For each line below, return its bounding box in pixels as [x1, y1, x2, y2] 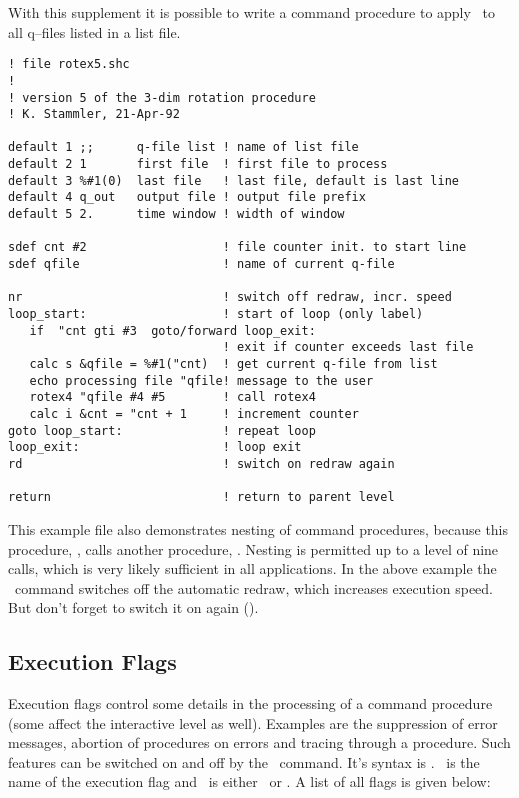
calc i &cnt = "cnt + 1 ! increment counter [29, 406, 359, 421]
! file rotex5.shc [8, 57, 130, 72]
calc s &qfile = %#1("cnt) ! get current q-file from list [29, 357, 438, 371]
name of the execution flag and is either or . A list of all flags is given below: [8, 771, 491, 792]
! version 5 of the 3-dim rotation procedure [8, 90, 316, 105]
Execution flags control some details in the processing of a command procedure [8, 693, 493, 714]
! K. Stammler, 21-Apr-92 [8, 107, 180, 122]
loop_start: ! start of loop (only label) [8, 307, 424, 322]
